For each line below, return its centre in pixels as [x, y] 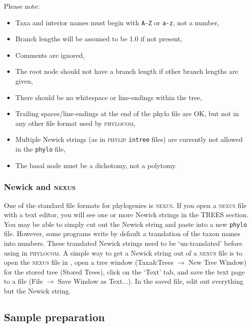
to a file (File [23, 281]
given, [24, 81]
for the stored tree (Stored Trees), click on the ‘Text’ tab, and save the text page [125, 271]
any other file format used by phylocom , [75, 123]
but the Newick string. [37, 290]
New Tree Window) [217, 262]
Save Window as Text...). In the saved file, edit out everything [151, 281]
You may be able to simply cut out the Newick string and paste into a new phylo [126, 224]
